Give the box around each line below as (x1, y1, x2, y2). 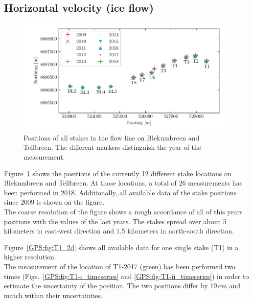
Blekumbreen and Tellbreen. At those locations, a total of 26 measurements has (4, 178, 243, 188)
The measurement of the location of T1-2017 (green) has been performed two (4, 261, 235, 271)
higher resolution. (4, 252, 56, 262)
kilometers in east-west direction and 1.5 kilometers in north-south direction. (4, 226, 234, 236)
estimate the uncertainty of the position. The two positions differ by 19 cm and (4, 280, 240, 291)
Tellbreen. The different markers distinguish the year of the (23, 142, 201, 152)
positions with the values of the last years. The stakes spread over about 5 (4, 216, 227, 226)
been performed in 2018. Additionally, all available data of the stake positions (4, 187, 237, 197)
